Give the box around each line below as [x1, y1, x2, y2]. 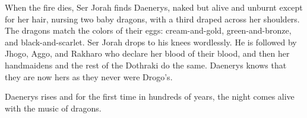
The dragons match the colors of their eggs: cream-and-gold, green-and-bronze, [5, 24, 292, 37]
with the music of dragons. [5, 101, 102, 114]
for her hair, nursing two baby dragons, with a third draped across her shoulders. [5, 12, 300, 25]
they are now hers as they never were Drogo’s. [5, 70, 173, 83]
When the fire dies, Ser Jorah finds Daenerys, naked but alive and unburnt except [5, 1, 303, 13]
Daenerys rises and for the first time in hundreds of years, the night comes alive [5, 90, 295, 103]
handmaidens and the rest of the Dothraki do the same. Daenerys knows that [5, 58, 287, 71]
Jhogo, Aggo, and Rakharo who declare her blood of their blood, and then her [5, 47, 290, 60]
